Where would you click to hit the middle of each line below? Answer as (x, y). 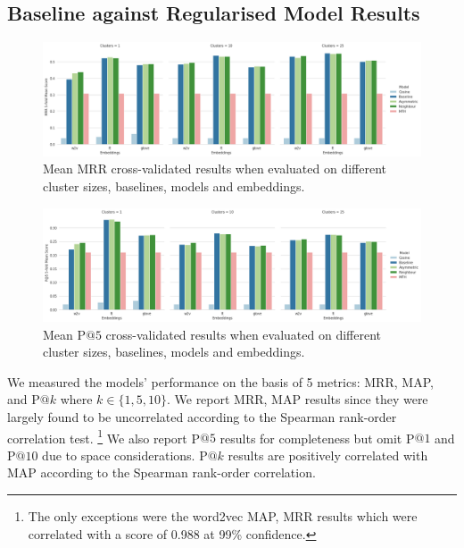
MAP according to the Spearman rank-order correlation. (162, 472)
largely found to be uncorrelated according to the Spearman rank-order (202, 417)
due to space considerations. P (125, 455)
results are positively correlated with (328, 455)
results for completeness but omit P (317, 438)
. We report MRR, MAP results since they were (297, 399)
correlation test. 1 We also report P (104, 436)
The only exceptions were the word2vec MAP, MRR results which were (223, 516)
